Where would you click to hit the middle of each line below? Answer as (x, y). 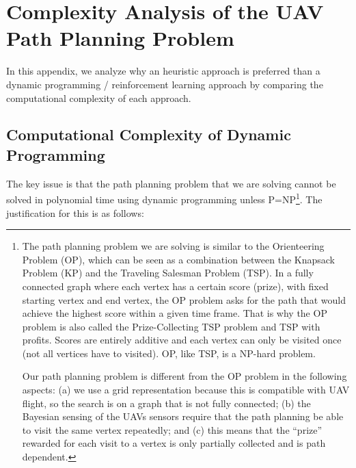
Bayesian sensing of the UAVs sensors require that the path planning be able (183, 416)
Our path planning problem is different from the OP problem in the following (184, 376)
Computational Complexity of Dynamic (149, 134)
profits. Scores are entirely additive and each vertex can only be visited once (182, 340)
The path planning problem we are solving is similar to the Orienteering (173, 246)
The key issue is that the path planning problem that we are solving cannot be (171, 183)
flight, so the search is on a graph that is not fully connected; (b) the (166, 403)
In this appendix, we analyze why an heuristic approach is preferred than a (163, 71)
